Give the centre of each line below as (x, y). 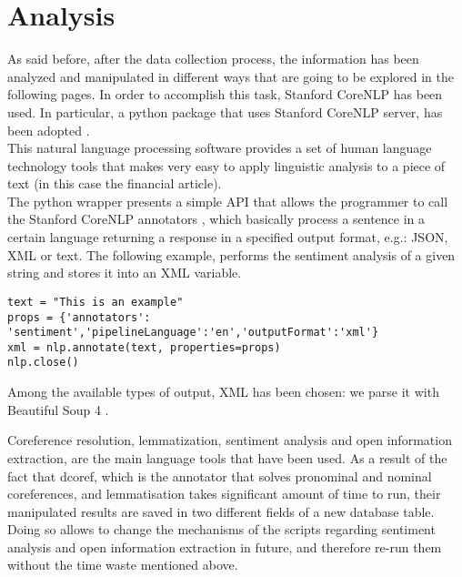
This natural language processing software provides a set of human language (220, 148)
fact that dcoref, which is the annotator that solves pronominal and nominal (220, 476)
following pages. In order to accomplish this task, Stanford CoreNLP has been (225, 94)
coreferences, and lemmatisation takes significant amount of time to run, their (224, 494)
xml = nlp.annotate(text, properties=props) (144, 347)
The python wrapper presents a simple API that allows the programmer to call (228, 201)
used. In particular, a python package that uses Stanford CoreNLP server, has (225, 111)
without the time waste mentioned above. (123, 565)
